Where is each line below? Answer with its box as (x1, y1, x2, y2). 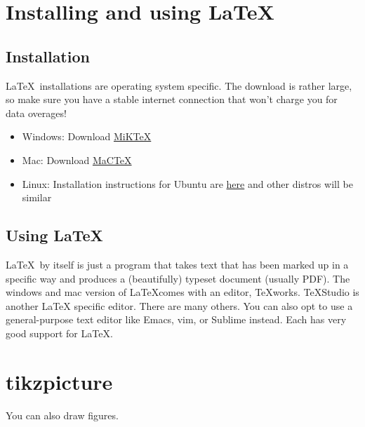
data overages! (6, 105, 67, 120)
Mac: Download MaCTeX (22, 152, 132, 167)
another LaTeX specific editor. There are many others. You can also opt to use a (6, 298, 353, 313)
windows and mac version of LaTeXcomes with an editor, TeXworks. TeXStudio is (6, 285, 359, 299)
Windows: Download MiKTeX (22, 129, 152, 144)
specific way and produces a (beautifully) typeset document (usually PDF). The (6, 271, 350, 285)
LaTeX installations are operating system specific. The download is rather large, (6, 78, 352, 93)
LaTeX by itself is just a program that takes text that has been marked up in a (6, 257, 349, 271)
